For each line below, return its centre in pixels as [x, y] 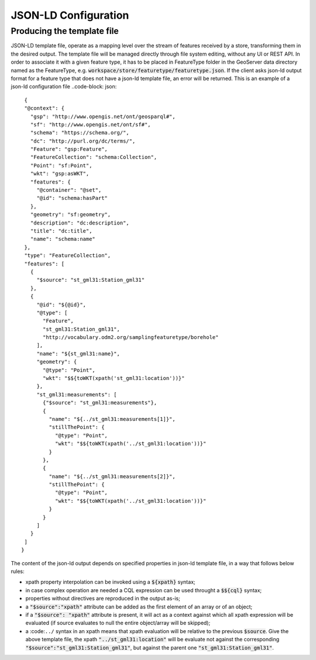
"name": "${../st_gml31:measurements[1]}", [112, 419]
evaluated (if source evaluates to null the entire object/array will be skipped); [118, 623]
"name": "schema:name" [63, 239]
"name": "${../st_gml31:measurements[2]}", [112, 476]
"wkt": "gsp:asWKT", [60, 174]
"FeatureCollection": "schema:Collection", [94, 157]
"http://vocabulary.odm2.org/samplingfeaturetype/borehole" [131, 337]
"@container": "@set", [69, 190]
